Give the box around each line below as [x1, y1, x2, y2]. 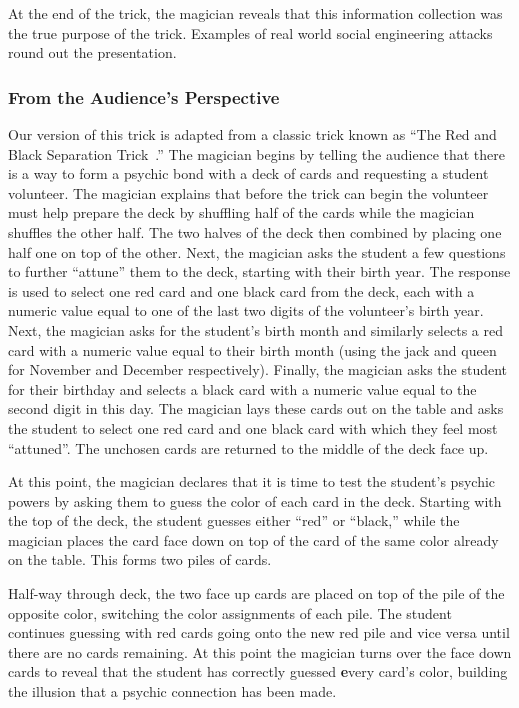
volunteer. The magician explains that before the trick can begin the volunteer [8, 182, 489, 203]
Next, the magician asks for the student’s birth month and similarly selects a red [8, 319, 503, 340]
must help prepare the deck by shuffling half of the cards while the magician [8, 202, 475, 223]
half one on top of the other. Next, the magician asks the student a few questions [8, 241, 506, 262]
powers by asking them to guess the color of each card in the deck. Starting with [8, 490, 502, 511]
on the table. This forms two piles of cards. [8, 549, 272, 570]
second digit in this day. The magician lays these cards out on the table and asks [8, 398, 504, 419]
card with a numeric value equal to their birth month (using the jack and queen [8, 339, 497, 360]
